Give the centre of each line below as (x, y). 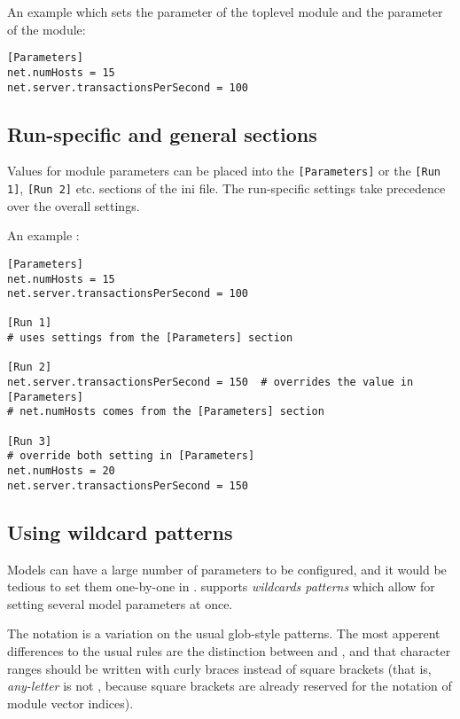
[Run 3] (30, 441)
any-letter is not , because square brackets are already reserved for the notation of (230, 686)
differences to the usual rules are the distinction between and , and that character (229, 650)
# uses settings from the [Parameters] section (150, 338)
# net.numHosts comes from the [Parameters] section (166, 412)
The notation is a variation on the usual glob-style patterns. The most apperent (224, 633)
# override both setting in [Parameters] (131, 456)
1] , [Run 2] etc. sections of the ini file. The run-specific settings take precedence (226, 188)
